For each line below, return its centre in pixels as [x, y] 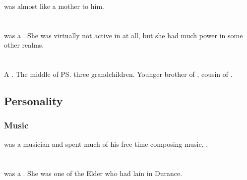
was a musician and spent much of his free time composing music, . [106, 144]
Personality [33, 101]
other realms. [24, 45]
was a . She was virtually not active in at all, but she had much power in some [123, 35]
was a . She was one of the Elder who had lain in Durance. [93, 173]
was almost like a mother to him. [54, 6]
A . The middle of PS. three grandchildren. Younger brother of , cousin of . [118, 74]
